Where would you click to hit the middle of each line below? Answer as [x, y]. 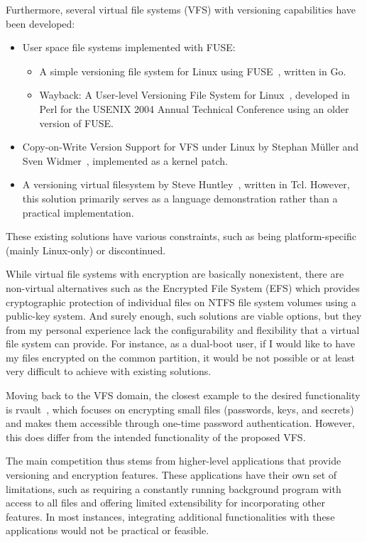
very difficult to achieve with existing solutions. [109, 371]
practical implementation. [78, 212]
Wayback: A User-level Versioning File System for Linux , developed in [195, 95]
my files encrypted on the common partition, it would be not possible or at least [180, 357]
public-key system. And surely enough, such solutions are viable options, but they [184, 316]
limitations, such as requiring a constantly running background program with [174, 488]
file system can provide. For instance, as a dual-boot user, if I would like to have [180, 343]
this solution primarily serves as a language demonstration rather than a [180, 198]
